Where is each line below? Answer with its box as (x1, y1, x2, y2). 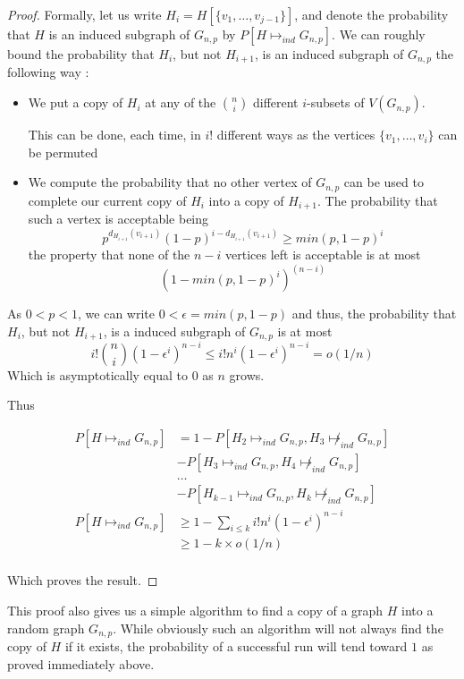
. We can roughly (332, 25, 426, 43)
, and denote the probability (294, 5, 449, 23)
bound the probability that (7, 45, 155, 63)
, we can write (78, 304, 156, 323)
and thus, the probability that (291, 304, 457, 323)
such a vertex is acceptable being (28, 209, 209, 228)
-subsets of (307, 93, 365, 112)
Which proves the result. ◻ (7, 571, 158, 590)
